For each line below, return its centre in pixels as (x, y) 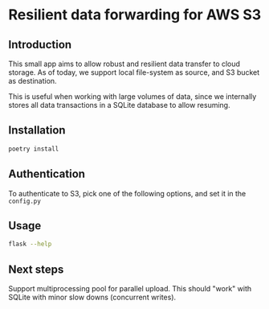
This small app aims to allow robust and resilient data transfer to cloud (124, 64)
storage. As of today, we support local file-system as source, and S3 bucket (134, 72)
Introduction (40, 45)
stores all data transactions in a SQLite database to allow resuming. (119, 105)
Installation (37, 130)
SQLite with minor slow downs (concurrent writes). (92, 297)
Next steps (36, 269)
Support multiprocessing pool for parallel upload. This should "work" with (130, 288)
